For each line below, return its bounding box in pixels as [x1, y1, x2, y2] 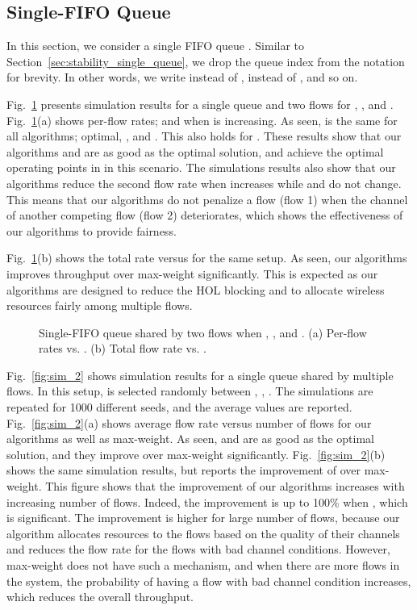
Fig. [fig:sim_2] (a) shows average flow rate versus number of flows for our [6, 414, 372, 431]
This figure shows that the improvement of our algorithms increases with [45, 478, 405, 495]
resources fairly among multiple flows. [6, 297, 193, 314]
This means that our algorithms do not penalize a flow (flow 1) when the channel [6, 190, 408, 207]
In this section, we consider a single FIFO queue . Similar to [6, 37, 305, 54]
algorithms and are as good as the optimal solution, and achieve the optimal [6, 143, 384, 160]
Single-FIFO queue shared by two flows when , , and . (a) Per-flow [39, 324, 367, 341]
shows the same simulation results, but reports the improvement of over [6, 462, 361, 478]
